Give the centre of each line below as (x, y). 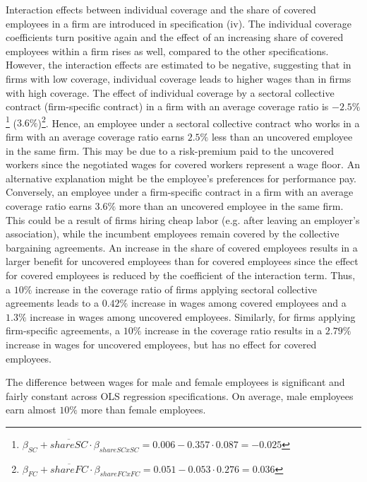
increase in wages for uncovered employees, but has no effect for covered (161, 344)
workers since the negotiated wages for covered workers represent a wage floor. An (183, 164)
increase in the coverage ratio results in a (233, 330)
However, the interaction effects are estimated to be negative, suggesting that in (179, 65)
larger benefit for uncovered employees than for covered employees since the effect (182, 261)
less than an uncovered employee (282, 136)
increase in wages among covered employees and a (239, 303)
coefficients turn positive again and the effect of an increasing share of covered (175, 37)
